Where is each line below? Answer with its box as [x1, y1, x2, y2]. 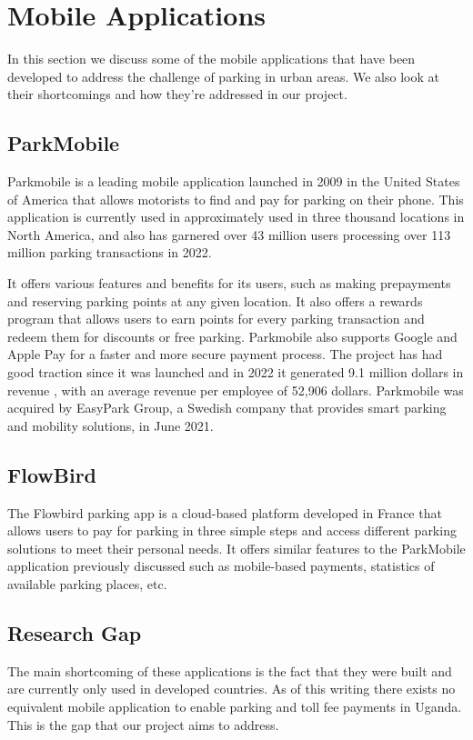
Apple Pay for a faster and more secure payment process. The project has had [7, 345, 443, 364]
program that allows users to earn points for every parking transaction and [7, 309, 425, 328]
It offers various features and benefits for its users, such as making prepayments [7, 274, 451, 293]
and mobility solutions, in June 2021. [7, 415, 214, 435]
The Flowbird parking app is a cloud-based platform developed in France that [7, 503, 442, 522]
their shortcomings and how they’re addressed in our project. [7, 85, 347, 104]
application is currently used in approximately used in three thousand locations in [7, 207, 465, 226]
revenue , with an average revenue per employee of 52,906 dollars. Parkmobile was [7, 380, 464, 399]
